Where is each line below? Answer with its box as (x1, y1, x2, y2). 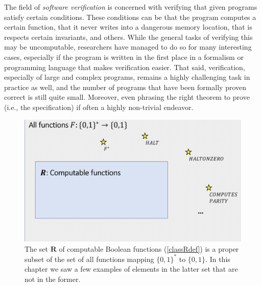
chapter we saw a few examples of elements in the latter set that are (25, 263, 238, 274)
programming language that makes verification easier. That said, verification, (4, 61, 245, 72)
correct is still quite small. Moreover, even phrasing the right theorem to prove (4, 92, 250, 102)
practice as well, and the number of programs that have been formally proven (4, 81, 247, 92)
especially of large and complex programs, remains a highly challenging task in (4, 72, 250, 82)
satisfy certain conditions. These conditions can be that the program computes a (4, 11, 256, 22)
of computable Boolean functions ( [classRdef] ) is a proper (59, 243, 239, 254)
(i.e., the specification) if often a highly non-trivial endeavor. (4, 101, 194, 112)
